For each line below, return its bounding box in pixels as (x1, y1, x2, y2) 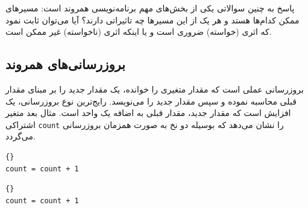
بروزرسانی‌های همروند (5, 55, 125, 73)
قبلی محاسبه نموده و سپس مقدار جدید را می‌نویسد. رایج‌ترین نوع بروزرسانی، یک (5, 94, 297, 107)
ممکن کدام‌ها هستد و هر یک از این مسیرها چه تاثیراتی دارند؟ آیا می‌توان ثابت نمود (5, 13, 300, 26)
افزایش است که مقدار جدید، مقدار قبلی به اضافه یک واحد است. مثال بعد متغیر (5, 106, 291, 119)
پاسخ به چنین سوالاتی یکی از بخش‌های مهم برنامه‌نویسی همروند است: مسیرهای (5, 2, 295, 14)
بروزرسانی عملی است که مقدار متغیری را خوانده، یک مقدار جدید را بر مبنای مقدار (5, 82, 304, 95)
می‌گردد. (5, 130, 36, 142)
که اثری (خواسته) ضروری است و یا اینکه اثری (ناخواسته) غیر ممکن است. (5, 25, 272, 38)
